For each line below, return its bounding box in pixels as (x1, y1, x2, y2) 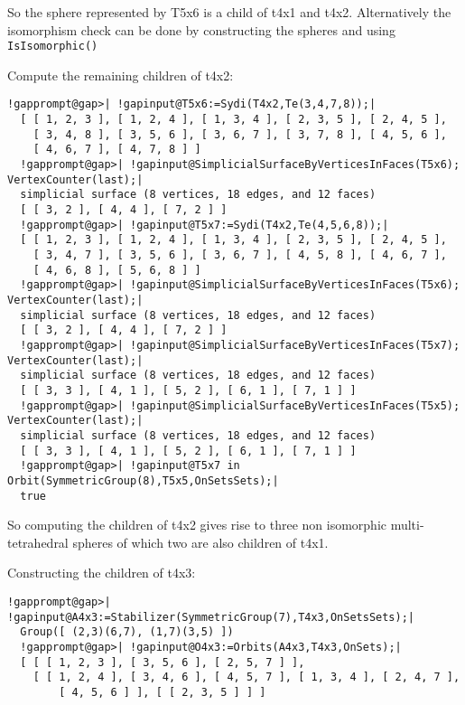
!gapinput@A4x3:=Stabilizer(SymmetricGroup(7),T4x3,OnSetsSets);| (7, 610, 415, 624)
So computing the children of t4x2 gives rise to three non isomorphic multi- (7, 515, 424, 534)
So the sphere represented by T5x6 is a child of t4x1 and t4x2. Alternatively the (7, 3, 451, 21)
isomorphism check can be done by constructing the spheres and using (7, 20, 395, 39)
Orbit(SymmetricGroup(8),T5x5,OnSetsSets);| (7, 474, 279, 487)
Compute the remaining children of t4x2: (7, 65, 234, 84)
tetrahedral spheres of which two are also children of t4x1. (7, 532, 329, 551)
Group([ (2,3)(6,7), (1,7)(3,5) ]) (20, 625, 234, 639)
